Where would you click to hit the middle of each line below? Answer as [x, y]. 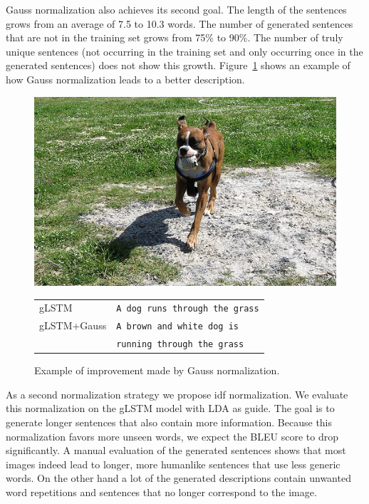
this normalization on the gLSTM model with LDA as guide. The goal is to [170, 408]
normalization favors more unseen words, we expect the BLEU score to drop [172, 436]
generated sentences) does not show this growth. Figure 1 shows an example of [178, 65]
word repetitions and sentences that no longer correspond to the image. [161, 492]
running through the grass [180, 345]
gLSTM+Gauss [73, 325]
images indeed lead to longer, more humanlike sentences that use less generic [173, 464]
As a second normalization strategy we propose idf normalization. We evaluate [177, 394]
